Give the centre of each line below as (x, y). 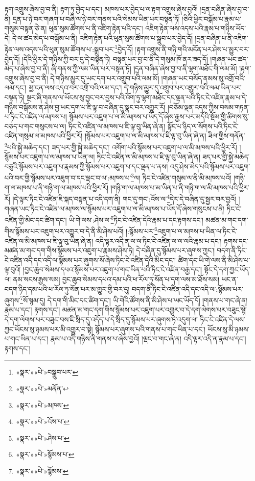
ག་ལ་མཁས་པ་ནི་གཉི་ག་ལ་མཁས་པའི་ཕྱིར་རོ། (57, 187)
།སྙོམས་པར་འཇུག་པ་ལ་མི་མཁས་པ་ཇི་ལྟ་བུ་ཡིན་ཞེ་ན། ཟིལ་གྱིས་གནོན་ (165, 136)
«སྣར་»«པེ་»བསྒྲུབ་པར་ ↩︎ (47, 372)
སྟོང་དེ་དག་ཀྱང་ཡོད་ (227, 269)
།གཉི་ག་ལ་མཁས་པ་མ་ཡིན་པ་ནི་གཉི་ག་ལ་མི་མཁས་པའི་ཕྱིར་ (180, 187)
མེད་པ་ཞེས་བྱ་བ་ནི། (27, 68)
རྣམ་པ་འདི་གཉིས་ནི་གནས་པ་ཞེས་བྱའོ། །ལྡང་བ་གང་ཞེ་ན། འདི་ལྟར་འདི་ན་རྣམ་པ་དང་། (148, 339)
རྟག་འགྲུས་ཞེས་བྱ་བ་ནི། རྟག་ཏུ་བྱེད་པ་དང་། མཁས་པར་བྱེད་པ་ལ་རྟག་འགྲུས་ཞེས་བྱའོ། (101, 9)
